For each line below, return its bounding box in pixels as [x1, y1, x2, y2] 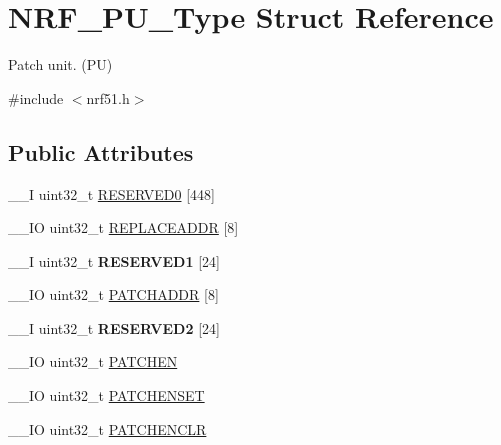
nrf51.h [86, 87, 130, 108]
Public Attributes [8, 136, 194, 167]
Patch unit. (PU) [8, 54, 113, 75]
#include [8, 87, 64, 108]
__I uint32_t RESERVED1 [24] [8, 250, 220, 271]
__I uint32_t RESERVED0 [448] [8, 183, 215, 204]
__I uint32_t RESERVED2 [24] [8, 317, 220, 338]
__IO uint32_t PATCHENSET [8, 385, 205, 406]
